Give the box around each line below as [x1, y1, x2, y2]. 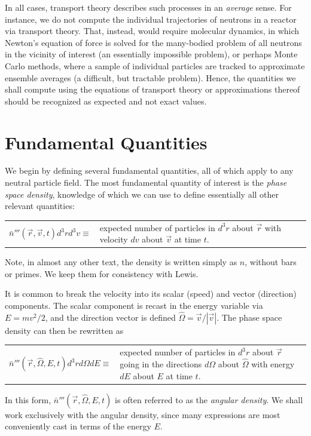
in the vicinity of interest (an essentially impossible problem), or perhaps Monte [5, 48, 298, 60]
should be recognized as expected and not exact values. [5, 94, 207, 107]
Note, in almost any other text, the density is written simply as [5, 256, 237, 268]
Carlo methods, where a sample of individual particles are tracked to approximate [5, 59, 305, 72]
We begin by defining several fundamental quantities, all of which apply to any [5, 164, 294, 177]
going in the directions [120, 358, 202, 370]
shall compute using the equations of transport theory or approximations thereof [5, 83, 300, 96]
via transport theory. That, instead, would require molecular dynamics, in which [5, 24, 300, 37]
